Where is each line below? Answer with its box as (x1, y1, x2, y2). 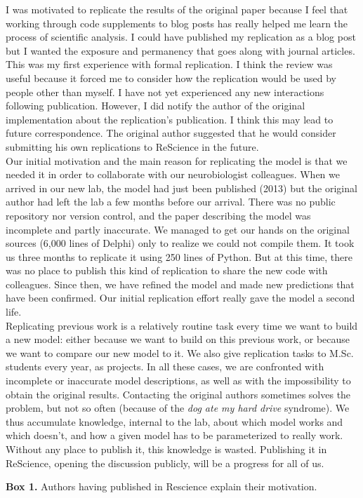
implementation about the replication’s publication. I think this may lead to (6, 112, 334, 126)
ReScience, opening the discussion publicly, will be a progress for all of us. (6, 455, 324, 470)
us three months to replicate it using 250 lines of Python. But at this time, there (6, 249, 352, 264)
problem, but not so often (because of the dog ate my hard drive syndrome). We (6, 401, 350, 415)
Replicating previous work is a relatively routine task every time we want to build (6, 318, 358, 332)
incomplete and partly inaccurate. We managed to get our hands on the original (6, 222, 350, 236)
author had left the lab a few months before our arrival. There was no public (6, 194, 336, 209)
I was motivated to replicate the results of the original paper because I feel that (6, 2, 348, 16)
